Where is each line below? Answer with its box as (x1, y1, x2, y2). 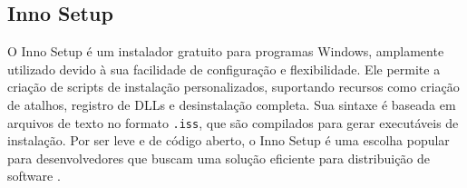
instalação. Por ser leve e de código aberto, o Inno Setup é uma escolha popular (7, 131, 450, 150)
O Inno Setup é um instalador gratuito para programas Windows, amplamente (7, 42, 444, 61)
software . (7, 166, 61, 185)
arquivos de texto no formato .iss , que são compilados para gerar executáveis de (7, 113, 459, 132)
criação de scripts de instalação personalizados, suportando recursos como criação (7, 77, 460, 96)
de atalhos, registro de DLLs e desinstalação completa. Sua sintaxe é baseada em (7, 94, 456, 114)
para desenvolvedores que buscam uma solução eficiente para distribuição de (7, 148, 431, 167)
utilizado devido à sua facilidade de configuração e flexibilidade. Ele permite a (7, 59, 441, 78)
